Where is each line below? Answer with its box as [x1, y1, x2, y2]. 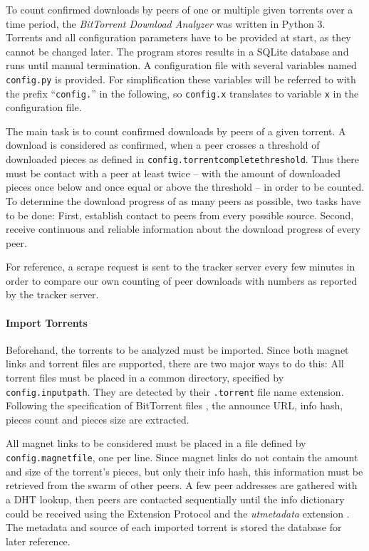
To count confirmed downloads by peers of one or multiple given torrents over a [6, 2, 353, 16]
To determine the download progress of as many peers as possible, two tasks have [6, 193, 361, 208]
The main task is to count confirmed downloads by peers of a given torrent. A [6, 123, 346, 138]
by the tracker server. [6, 287, 99, 302]
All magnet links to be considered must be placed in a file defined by [6, 436, 306, 451]
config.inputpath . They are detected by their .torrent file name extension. [6, 384, 344, 399]
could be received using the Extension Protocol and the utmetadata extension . [6, 505, 350, 520]
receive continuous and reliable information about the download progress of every [6, 221, 360, 236]
